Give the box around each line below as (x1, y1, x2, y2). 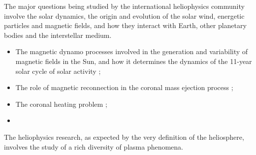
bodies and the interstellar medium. (4, 30, 112, 40)
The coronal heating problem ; (15, 98, 107, 109)
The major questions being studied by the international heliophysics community (4, 1, 245, 11)
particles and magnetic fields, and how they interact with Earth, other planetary (4, 20, 247, 31)
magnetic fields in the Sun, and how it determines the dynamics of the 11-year (15, 56, 252, 66)
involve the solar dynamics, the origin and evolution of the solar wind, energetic (4, 10, 245, 21)
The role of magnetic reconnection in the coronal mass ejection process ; (15, 82, 233, 93)
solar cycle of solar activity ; (15, 65, 101, 76)
